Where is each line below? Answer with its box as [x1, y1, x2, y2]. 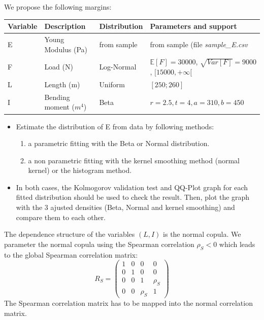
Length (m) [44, 79, 80, 89]
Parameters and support [150, 21, 237, 31]
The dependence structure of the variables [4, 229, 135, 239]
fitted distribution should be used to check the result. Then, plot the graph [16, 192, 250, 202]
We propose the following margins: [4, 2, 112, 12]
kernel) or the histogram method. [28, 165, 132, 175]
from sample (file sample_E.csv [150, 39, 248, 49]
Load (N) [44, 61, 73, 72]
